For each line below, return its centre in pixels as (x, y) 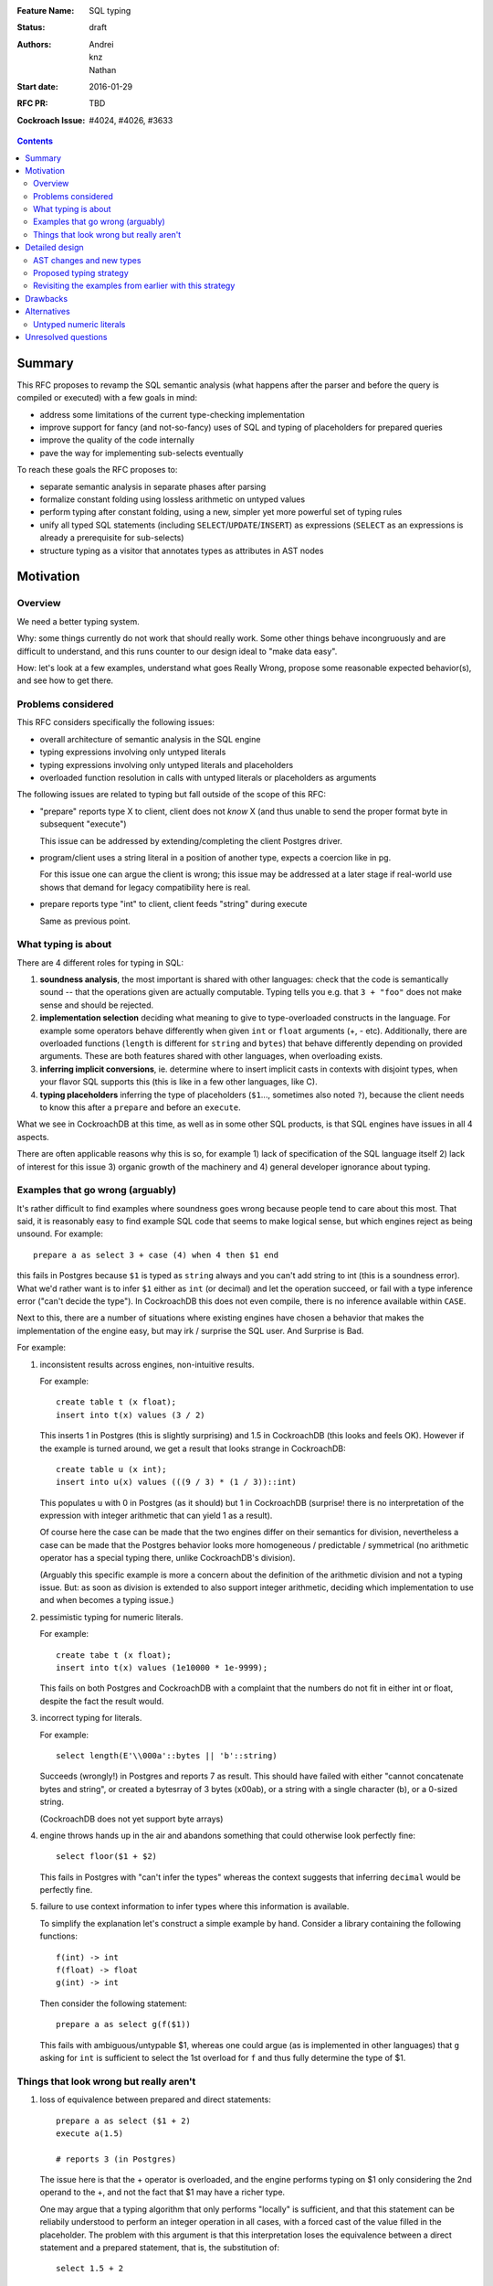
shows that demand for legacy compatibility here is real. (145, 887)
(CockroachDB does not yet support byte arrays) (131, 1819)
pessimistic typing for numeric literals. (111, 1617)
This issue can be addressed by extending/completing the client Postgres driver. (191, 840)
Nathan (103, 69)
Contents (35, 141)
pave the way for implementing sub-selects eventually (142, 453)
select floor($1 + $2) (107, 1857)
